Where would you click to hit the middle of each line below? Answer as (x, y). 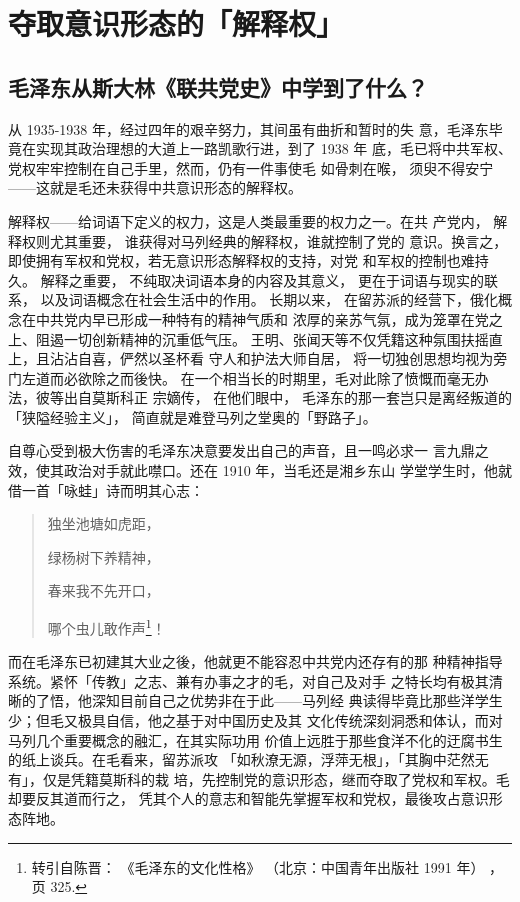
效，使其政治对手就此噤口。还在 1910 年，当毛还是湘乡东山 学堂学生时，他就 (260, 470)
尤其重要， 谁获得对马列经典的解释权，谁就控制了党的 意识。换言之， (278, 240)
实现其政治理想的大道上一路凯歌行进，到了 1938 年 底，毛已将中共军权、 (273, 148)
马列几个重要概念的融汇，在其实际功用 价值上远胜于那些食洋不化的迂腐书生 (255, 739)
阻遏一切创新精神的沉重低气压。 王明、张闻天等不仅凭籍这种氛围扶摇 (262, 338)
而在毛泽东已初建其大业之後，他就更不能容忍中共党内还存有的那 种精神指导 (255, 661)
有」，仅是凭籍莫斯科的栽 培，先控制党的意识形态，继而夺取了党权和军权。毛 (259, 778)
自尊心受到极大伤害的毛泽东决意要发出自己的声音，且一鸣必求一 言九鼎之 (248, 450)
